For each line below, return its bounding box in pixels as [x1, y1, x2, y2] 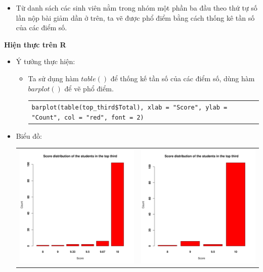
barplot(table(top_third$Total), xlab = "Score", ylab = [31, 103, 228, 111]
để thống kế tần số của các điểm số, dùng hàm [110, 73, 255, 83]
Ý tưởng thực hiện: [16, 56, 75, 67]
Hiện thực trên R [4, 39, 66, 49]
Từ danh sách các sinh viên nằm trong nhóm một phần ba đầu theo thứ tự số [16, 3, 257, 13]
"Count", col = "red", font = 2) [31, 114, 144, 121]
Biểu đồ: [16, 130, 42, 141]
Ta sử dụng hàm [28, 73, 79, 83]
